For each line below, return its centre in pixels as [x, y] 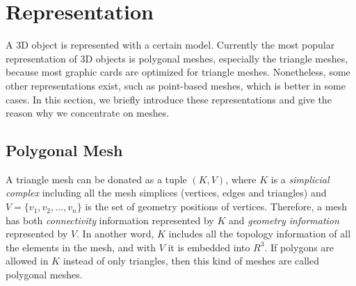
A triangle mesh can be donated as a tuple [96, 179]
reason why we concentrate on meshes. [88, 113]
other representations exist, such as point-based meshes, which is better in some [176, 85]
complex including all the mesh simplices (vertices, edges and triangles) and [166, 193]
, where [241, 179]
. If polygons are [299, 247]
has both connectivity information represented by [110, 220]
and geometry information [284, 220]
